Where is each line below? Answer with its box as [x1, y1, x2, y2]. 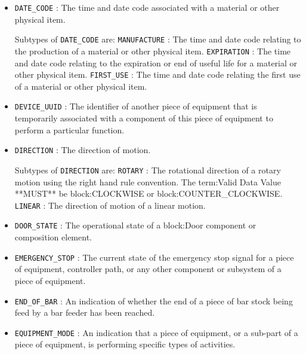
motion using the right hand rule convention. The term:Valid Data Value [14, 175, 281, 188]
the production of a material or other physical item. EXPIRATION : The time [14, 44, 291, 57]
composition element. [14, 231, 92, 243]
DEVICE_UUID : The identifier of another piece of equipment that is [14, 100, 257, 112]
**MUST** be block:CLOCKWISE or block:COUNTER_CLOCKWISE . [14, 187, 283, 200]
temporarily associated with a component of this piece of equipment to [14, 112, 273, 124]
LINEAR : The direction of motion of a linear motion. [14, 199, 206, 211]
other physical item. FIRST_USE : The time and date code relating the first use [14, 68, 301, 81]
